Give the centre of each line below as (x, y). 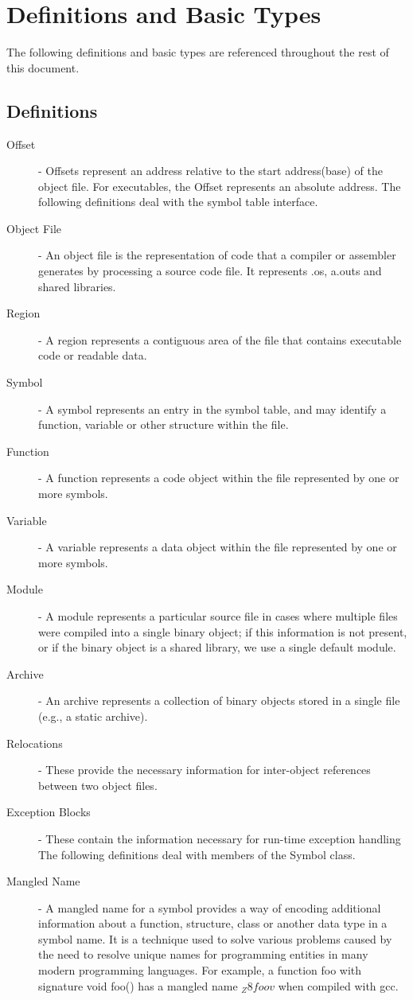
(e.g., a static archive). (93, 716)
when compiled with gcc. (338, 985)
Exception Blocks (49, 812)
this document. (43, 67)
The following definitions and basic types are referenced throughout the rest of (198, 52)
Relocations (35, 743)
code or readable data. (93, 355)
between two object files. (98, 785)
